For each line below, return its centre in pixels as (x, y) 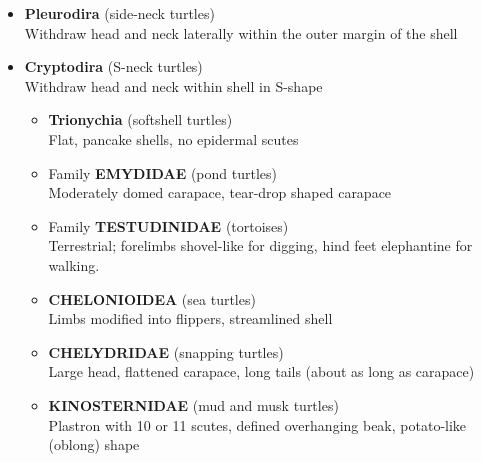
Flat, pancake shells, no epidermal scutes (173, 138)
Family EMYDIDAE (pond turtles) (162, 172)
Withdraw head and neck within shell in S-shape (173, 85)
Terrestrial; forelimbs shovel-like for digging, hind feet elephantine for (260, 245)
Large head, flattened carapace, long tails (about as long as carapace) (261, 371)
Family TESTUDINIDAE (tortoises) (168, 225)
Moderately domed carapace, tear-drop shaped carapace (220, 192)
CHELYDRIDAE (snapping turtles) (166, 351)
